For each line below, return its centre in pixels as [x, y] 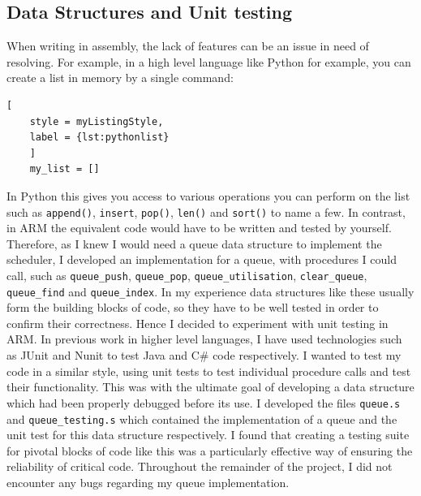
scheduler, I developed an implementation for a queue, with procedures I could [202, 259]
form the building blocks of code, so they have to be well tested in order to [193, 307]
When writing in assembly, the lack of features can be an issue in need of [188, 46]
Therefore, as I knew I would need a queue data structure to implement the [194, 243]
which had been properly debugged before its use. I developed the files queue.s [204, 402]
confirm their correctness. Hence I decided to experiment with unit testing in [198, 323]
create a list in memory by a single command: [120, 78]
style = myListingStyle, [97, 121]
